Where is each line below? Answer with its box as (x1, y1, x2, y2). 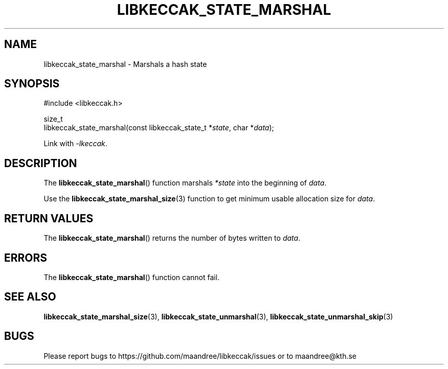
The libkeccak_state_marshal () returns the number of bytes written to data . (43, 234, 301, 243)
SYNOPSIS (4, 77, 60, 90)
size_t (43, 114, 63, 124)
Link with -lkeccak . (43, 139, 107, 148)
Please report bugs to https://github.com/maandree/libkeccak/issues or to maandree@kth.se (43, 351, 357, 360)
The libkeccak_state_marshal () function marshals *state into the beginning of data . (43, 178, 327, 188)
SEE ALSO (4, 290, 56, 304)
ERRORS (4, 251, 48, 264)
